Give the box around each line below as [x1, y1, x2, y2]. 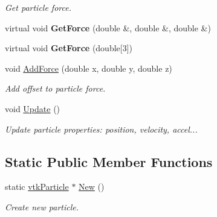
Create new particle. [5, 200, 79, 213]
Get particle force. [5, 1, 71, 13]
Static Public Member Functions [5, 152, 213, 171]
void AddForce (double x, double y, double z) [5, 61, 172, 74]
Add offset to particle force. [5, 82, 106, 95]
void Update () [5, 102, 60, 115]
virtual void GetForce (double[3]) [5, 42, 133, 54]
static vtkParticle [5, 180, 69, 193]
